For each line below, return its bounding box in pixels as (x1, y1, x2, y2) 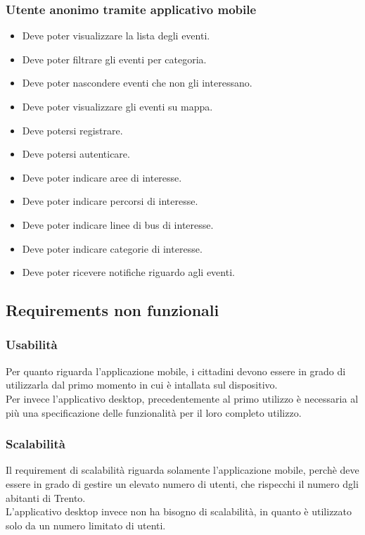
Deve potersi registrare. (22, 122, 123, 137)
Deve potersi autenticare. (22, 146, 130, 161)
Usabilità (6, 336, 58, 353)
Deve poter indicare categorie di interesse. (22, 241, 203, 256)
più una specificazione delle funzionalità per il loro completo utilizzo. (6, 405, 302, 420)
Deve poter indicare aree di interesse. (22, 170, 182, 184)
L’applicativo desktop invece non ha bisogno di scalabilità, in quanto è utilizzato (6, 504, 352, 519)
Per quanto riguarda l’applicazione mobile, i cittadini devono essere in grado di (6, 363, 346, 378)
